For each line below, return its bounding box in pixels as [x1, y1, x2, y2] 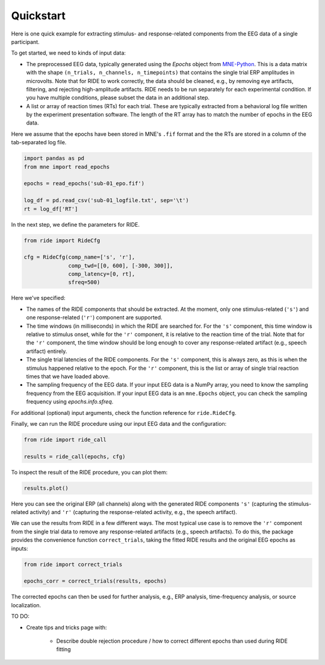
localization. [11, 601, 42, 608]
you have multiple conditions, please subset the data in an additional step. [26, 94, 210, 102]
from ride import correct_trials [23, 561, 123, 568]
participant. [11, 38, 40, 45]
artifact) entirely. [26, 348, 67, 355]
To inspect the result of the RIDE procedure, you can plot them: [11, 468, 168, 476]
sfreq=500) [68, 279, 101, 286]
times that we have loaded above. [26, 373, 110, 380]
